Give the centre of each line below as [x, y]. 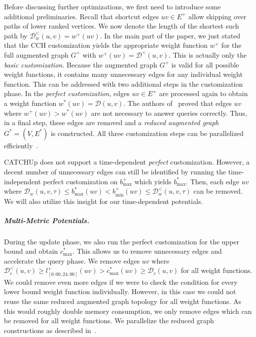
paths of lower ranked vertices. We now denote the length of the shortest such [122, 26]
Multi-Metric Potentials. [47, 220]
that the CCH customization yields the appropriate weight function [106, 45]
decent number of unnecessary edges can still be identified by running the [115, 171]
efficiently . [21, 145]
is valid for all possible [205, 64]
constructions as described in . [50, 330]
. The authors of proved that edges [178, 103]
